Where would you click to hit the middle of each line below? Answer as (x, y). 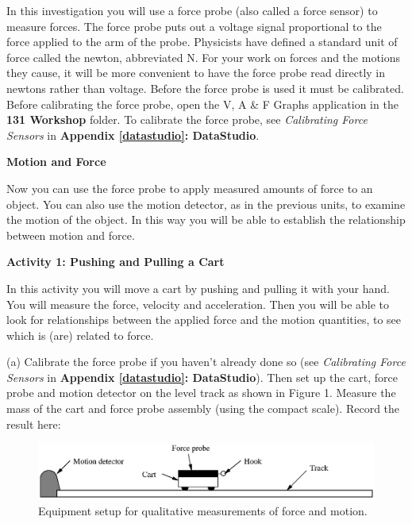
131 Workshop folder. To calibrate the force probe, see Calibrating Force (187, 119)
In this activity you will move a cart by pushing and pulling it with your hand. (198, 288)
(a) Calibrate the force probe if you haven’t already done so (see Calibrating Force (206, 362)
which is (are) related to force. (80, 335)
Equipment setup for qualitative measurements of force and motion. (203, 510)
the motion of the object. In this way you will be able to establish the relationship (206, 220)
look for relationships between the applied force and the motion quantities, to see (204, 320)
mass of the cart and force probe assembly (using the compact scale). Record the (203, 408)
